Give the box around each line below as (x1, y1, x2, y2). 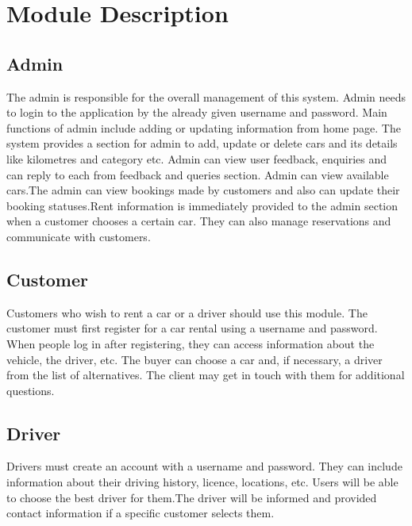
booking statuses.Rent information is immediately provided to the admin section (6, 197, 399, 213)
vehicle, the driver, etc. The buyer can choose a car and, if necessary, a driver (6, 351, 383, 367)
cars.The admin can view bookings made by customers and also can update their (6, 182, 400, 198)
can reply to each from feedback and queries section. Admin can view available (6, 166, 389, 182)
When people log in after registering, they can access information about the (6, 335, 375, 351)
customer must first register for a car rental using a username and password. (6, 320, 378, 336)
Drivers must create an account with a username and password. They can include (6, 458, 402, 474)
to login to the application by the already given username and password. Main (6, 104, 387, 121)
